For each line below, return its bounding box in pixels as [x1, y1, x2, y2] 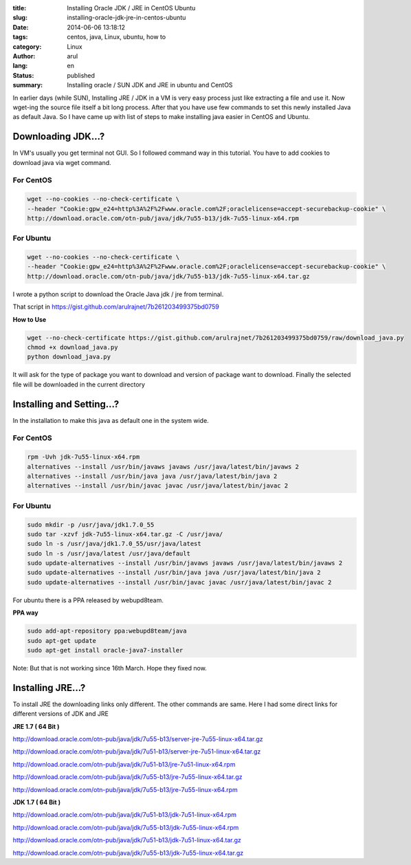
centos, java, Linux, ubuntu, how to [67, 33, 166, 41]
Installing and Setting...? [12, 398, 120, 410]
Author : [12, 52, 36, 60]
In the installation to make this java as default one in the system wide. [12, 416, 209, 424]
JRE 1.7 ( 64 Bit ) [12, 722, 60, 730]
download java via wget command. [12, 158, 111, 166]
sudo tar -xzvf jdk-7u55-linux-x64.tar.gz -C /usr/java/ [27, 530, 223, 538]
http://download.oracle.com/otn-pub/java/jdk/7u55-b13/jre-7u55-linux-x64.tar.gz [12, 773, 243, 781]
